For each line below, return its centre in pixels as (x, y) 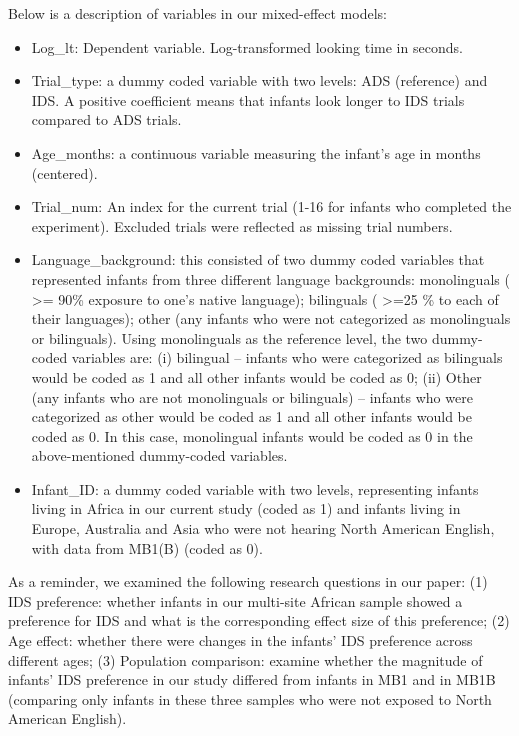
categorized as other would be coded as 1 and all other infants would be (251, 416)
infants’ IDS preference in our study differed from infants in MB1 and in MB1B (252, 679)
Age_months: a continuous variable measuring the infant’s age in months (256, 152)
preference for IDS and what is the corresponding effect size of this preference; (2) (259, 620)
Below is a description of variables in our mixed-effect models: (197, 13)
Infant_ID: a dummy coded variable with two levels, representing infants (255, 488)
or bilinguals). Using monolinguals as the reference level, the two (229, 337)
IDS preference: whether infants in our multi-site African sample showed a (235, 600)
